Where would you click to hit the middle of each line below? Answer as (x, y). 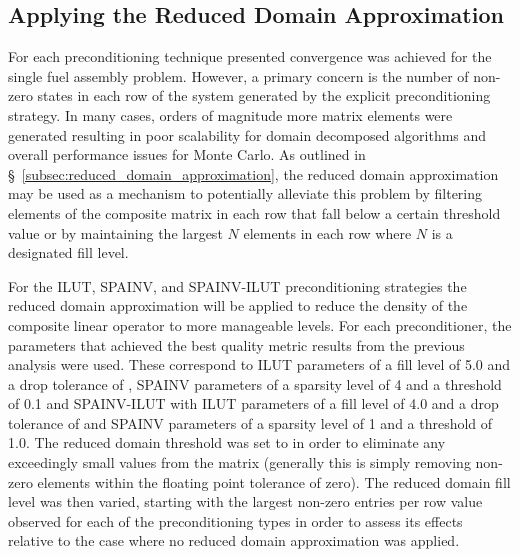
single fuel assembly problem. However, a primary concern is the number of (238, 75)
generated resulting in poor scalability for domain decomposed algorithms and (247, 134)
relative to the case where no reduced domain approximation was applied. (234, 540)
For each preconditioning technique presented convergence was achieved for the (250, 56)
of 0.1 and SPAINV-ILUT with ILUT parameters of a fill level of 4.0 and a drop (253, 403)
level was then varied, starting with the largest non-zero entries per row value (245, 501)
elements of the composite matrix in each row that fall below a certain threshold (254, 212)
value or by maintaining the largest (115, 232)
